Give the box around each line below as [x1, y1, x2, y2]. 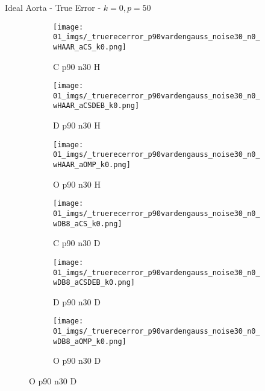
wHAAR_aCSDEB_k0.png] [53, 101, 140, 110]
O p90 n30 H [53, 177, 101, 190]
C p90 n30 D [53, 237, 101, 249]
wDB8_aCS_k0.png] [53, 219, 122, 228]
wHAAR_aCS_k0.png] [53, 42, 126, 51]
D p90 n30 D [53, 295, 101, 308]
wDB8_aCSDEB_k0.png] [53, 278, 136, 287]
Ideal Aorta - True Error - [5, 1, 101, 13]
